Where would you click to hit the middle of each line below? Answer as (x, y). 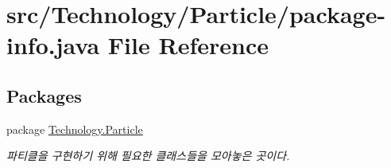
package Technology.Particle (75, 129)
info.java (53, 45)
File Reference (188, 45)
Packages (44, 95)
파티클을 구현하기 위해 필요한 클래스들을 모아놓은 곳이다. (148, 156)
